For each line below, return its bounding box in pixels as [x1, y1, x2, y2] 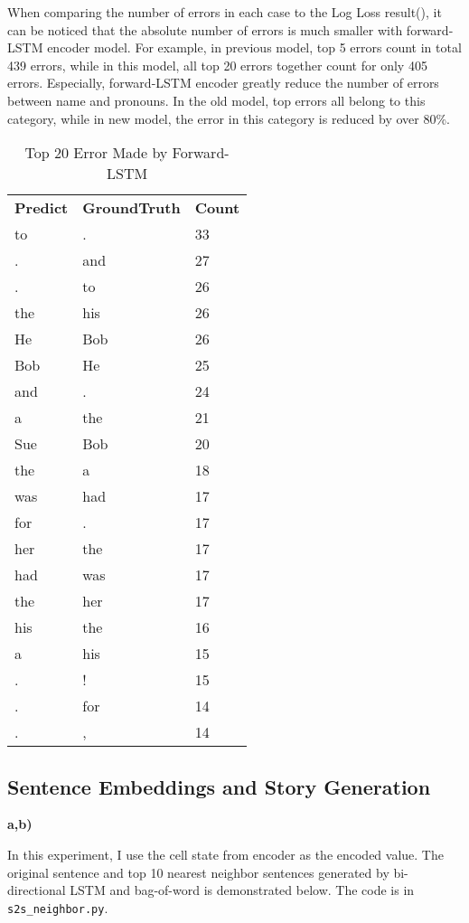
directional [7, 881, 66, 899]
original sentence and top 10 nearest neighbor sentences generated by [7, 862, 389, 881]
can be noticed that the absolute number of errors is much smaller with [7, 20, 403, 39]
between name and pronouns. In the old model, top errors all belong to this [7, 90, 426, 109]
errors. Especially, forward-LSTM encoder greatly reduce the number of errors [7, 73, 439, 92]
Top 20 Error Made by [24, 142, 168, 164]
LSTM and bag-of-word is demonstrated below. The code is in [70, 881, 415, 899]
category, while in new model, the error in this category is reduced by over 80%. [7, 108, 451, 127]
